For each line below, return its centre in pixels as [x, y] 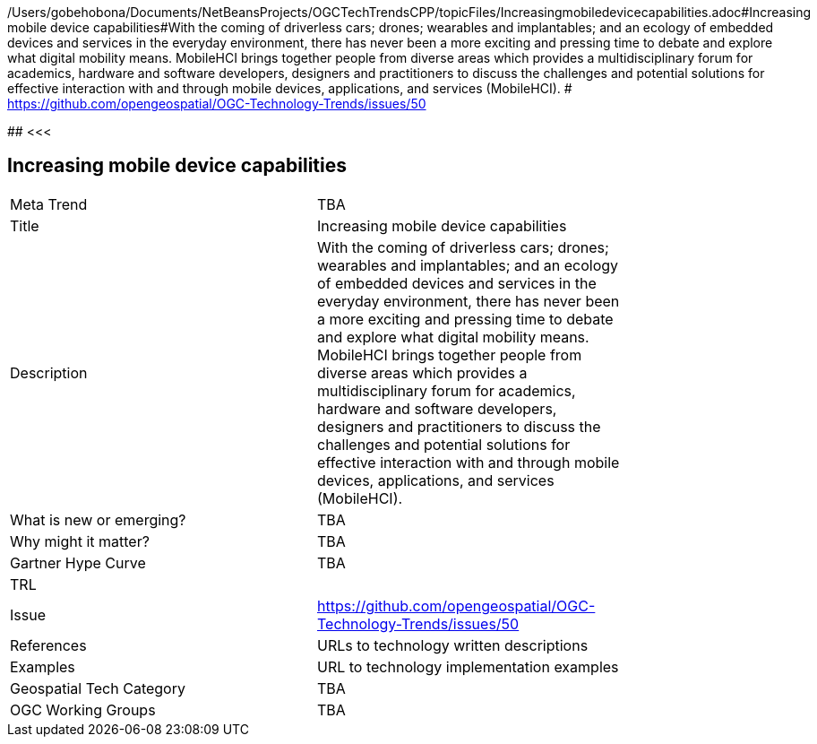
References [48, 645]
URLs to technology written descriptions [453, 645]
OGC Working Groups [83, 709]
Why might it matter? [80, 541]
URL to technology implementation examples [468, 666]
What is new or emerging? [98, 519]
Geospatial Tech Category [98, 688]
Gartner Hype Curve [78, 562]
